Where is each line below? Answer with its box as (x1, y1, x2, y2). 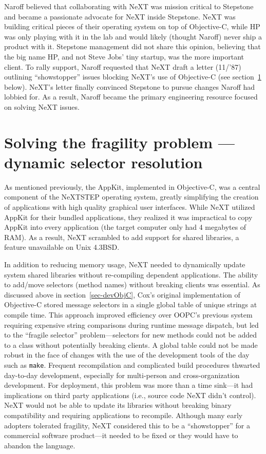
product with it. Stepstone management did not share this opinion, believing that (4, 41, 261, 52)
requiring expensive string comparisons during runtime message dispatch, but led (4, 319, 259, 330)
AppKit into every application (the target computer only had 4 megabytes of (4, 222, 246, 232)
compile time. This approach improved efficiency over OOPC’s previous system (4, 309, 253, 320)
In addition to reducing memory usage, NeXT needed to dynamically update (4, 259, 245, 269)
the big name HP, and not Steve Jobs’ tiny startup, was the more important (4, 51, 244, 62)
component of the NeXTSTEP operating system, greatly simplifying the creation (4, 191, 259, 202)
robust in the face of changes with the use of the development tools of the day (4, 349, 250, 360)
